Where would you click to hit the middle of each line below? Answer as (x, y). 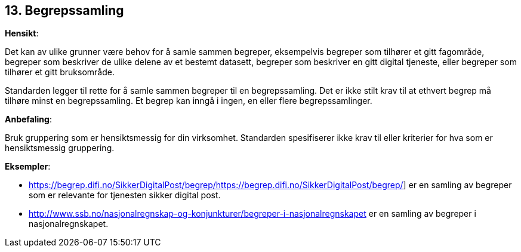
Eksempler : (28, 167)
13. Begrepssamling (64, 10)
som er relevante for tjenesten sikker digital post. (125, 195)
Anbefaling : (28, 119)
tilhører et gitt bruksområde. (60, 72)
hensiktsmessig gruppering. (60, 148)
